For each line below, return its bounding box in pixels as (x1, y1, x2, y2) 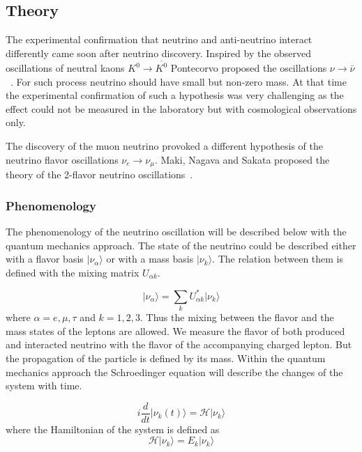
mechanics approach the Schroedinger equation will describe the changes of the (6, 364, 343, 379)
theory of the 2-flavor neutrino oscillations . (6, 167, 193, 182)
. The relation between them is (212, 251, 343, 266)
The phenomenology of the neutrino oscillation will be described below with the (6, 224, 347, 238)
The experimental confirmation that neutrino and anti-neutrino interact (6, 32, 312, 47)
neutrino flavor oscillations (6, 152, 119, 166)
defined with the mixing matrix (6, 265, 139, 279)
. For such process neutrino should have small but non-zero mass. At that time (10, 74, 347, 88)
